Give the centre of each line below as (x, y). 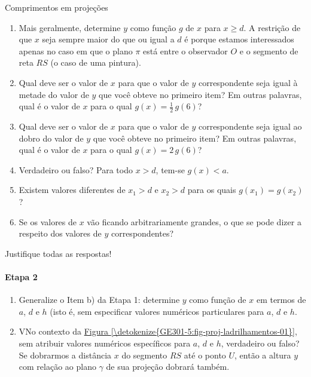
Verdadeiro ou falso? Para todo (76, 169)
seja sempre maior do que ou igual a (108, 39)
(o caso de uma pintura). (96, 62)
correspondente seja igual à (248, 82)
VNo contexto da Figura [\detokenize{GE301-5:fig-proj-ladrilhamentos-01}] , (158, 331)
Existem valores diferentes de (72, 190)
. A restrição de (272, 27)
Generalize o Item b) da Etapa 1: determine (99, 300)
